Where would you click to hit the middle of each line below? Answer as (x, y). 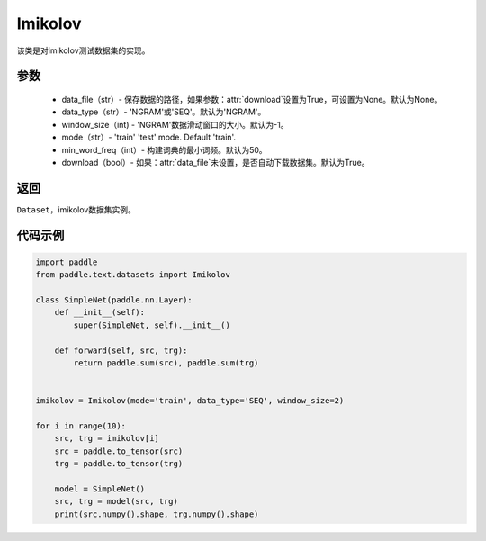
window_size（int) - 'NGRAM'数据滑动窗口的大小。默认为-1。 (175, 124)
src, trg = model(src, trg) (117, 501)
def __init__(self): (100, 312)
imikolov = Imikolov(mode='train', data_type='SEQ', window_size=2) (190, 401)
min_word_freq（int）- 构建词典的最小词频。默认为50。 (164, 149)
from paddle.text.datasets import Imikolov (133, 275)
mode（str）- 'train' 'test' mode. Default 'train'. (149, 137)
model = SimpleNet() (100, 489)
